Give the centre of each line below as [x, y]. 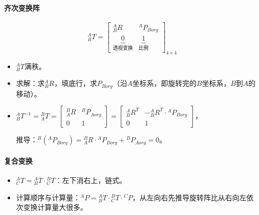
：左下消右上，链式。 [91, 180]
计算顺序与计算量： [48, 197]
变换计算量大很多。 [55, 207]
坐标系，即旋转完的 [165, 83]
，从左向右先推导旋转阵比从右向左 [190, 197]
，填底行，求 [76, 83]
